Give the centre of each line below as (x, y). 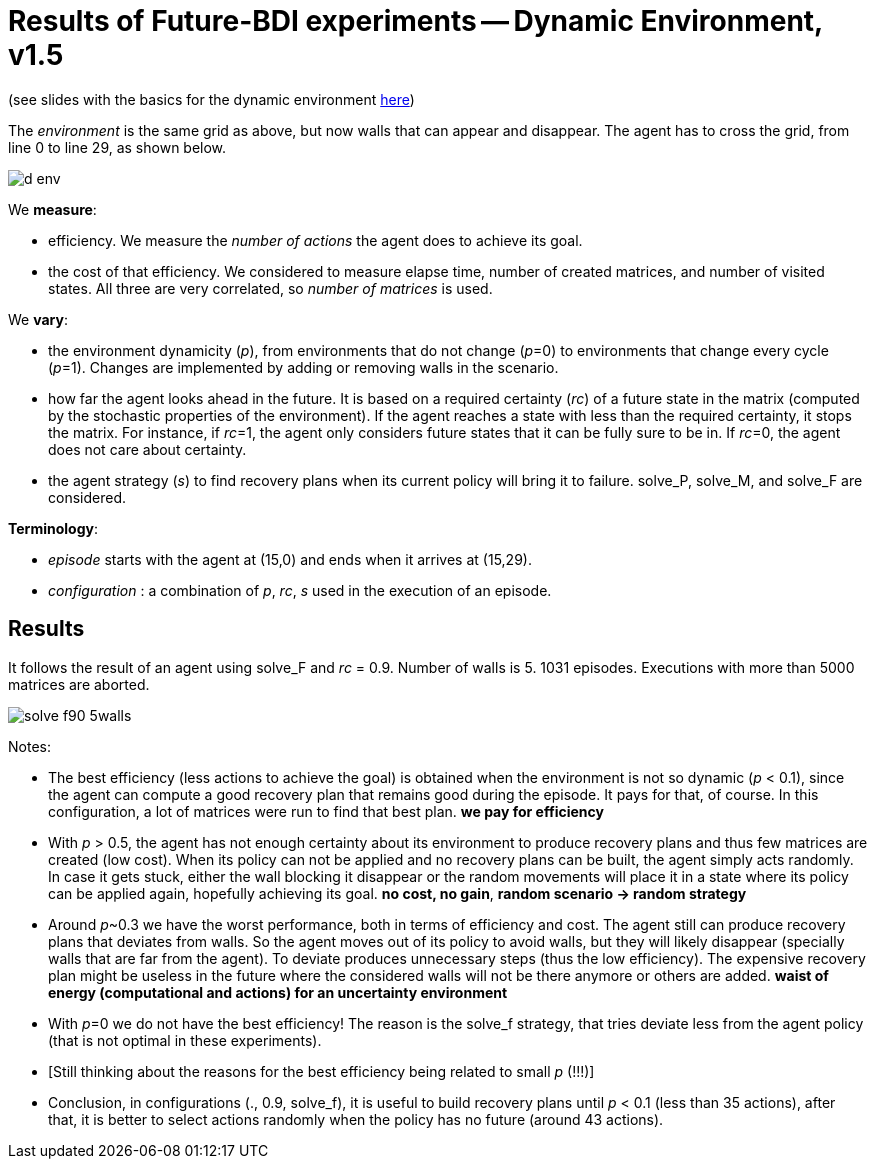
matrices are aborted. (79, 684)
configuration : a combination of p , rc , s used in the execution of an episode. (300, 590)
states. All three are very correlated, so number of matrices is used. (270, 288)
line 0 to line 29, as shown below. (117, 147)
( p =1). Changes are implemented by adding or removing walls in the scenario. (303, 367)
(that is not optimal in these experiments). (185, 1040)
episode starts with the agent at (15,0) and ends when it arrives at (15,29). (290, 559)
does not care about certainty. (147, 449)
